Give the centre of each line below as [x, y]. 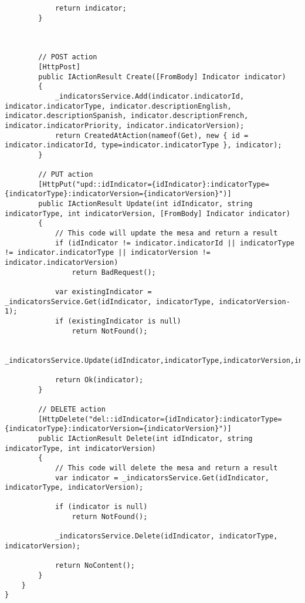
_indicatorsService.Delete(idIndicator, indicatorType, [166, 536]
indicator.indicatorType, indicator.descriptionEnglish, [118, 106]
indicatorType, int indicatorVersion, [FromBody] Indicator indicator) [148, 213]
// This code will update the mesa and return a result [166, 233]
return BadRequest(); [114, 272]
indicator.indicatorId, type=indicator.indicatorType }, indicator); [143, 145]
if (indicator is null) [101, 507]
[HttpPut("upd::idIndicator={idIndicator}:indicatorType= [154, 184]
